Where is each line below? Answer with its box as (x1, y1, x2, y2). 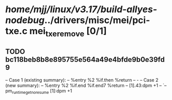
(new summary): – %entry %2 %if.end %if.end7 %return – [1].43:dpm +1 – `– (5, 82, 167, 88)
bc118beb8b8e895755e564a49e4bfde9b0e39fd (5, 55, 165, 64)
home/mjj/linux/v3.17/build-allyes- (5, 4, 158, 15)
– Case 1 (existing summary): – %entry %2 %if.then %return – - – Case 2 (5, 77, 159, 83)
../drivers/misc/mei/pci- (44, 14, 150, 26)
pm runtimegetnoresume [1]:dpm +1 (5, 88, 72, 95)
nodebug (5, 14, 45, 26)
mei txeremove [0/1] (29, 26, 107, 39)
